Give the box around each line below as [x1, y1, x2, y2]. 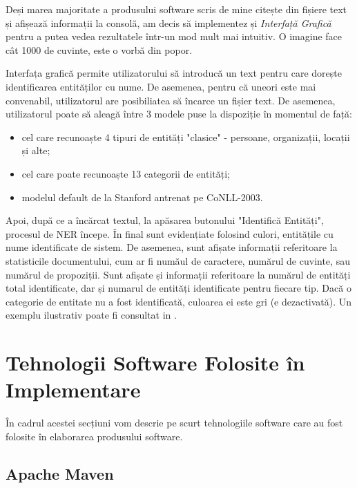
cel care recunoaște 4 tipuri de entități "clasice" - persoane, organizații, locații [21, 129, 350, 144]
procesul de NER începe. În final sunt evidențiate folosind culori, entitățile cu [6, 226, 334, 241]
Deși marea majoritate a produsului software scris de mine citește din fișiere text [6, 2, 347, 16]
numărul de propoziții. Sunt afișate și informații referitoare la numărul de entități [6, 267, 351, 281]
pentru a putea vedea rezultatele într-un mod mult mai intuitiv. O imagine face [6, 29, 342, 44]
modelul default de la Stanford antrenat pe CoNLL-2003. [21, 189, 263, 204]
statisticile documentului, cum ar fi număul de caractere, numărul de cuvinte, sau [6, 253, 350, 268]
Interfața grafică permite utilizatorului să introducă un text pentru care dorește [6, 66, 342, 80]
